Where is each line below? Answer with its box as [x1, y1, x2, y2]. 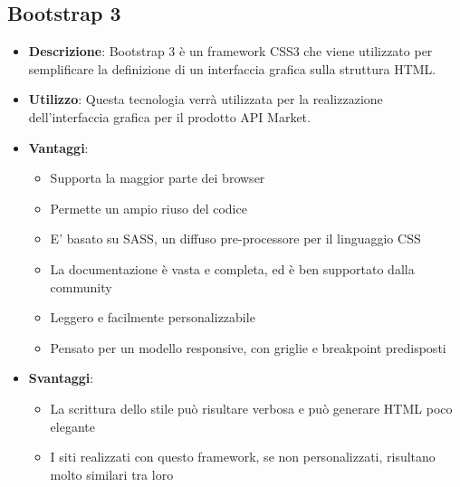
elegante [50, 416, 95, 435]
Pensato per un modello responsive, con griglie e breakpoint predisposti [50, 338, 446, 357]
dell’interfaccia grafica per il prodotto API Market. [28, 107, 311, 126]
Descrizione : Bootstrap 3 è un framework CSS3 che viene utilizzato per [28, 42, 433, 61]
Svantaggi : [28, 368, 94, 387]
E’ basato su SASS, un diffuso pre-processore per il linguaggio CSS [50, 229, 421, 248]
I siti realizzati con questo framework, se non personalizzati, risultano [50, 447, 436, 466]
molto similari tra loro [50, 464, 174, 483]
